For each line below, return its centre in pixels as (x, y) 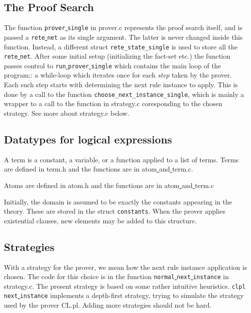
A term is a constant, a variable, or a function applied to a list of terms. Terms (121, 159)
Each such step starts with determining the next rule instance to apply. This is (121, 85)
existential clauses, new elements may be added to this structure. (100, 220)
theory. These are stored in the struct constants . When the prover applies (115, 211)
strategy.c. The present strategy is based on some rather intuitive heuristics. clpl (125, 286)
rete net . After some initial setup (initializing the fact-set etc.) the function (117, 56)
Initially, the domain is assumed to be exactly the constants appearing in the (118, 201)
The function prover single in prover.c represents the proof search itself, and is (123, 27)
